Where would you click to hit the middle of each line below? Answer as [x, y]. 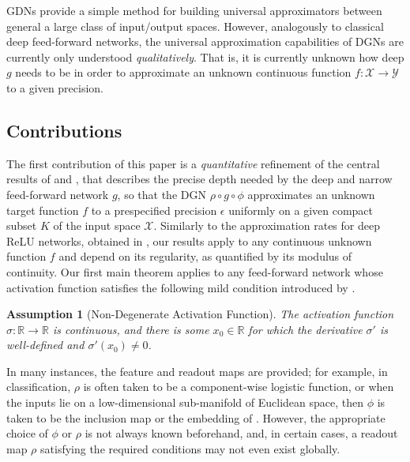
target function [43, 210]
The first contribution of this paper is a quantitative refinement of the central [193, 163]
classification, [39, 387]
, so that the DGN [162, 194]
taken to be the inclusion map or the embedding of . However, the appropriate [196, 417]
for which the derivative [305, 329]
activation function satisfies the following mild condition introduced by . [181, 287]
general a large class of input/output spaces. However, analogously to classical [195, 26]
